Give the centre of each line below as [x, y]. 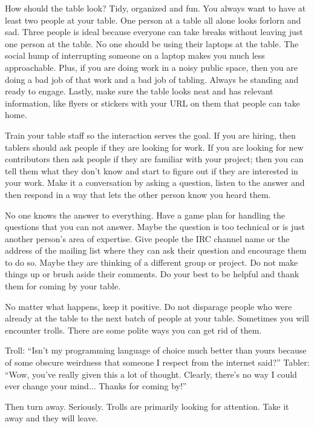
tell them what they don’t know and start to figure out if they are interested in [152, 170]
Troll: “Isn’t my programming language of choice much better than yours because [156, 350]
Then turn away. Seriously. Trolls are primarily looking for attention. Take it [147, 406]
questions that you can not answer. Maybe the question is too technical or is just [155, 227]
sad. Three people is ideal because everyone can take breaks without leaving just [154, 32]
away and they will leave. [51, 418]
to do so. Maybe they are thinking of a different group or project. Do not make [152, 262]
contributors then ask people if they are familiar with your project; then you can [154, 159]
